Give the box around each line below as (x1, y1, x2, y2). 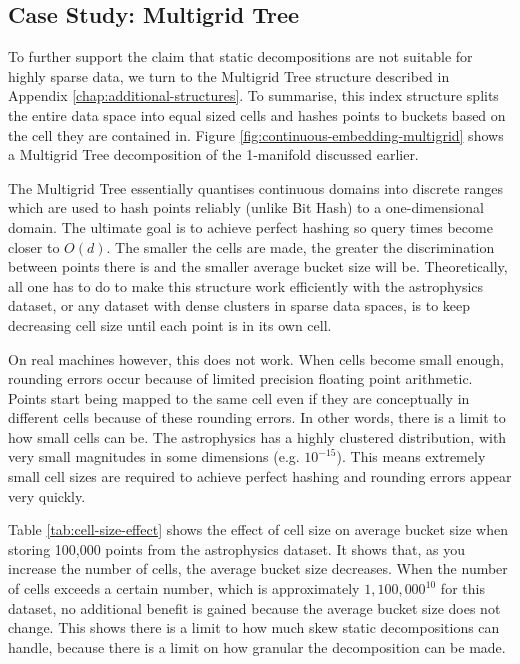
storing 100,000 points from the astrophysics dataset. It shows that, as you (8, 538, 465, 559)
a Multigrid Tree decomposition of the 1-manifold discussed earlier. (8, 144, 419, 165)
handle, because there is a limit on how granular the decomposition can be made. (8, 636, 506, 657)
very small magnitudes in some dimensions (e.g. (8, 446, 300, 467)
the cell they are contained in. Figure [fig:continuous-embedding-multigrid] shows (8, 124, 504, 145)
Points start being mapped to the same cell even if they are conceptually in (8, 387, 470, 408)
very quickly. (8, 485, 86, 506)
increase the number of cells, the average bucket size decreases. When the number (8, 558, 508, 579)
